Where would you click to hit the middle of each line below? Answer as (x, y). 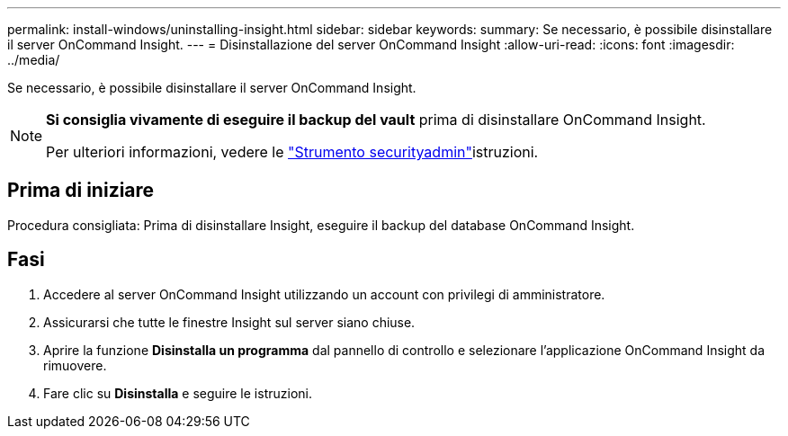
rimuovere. (75, 365)
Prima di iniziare (81, 191)
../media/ (34, 60)
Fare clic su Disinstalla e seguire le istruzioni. (178, 393)
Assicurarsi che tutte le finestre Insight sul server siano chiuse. (229, 322)
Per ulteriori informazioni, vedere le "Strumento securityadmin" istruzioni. (292, 152)
